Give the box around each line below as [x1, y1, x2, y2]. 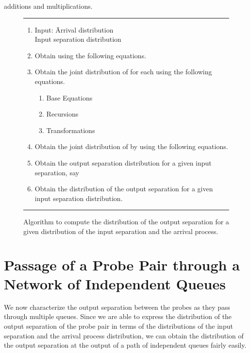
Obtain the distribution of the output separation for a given [34, 184, 213, 194]
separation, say [34, 167, 79, 177]
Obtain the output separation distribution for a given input [34, 157, 212, 168]
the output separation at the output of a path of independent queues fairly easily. [4, 340, 247, 350]
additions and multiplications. [4, 1, 93, 11]
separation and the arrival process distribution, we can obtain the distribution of [4, 330, 244, 340]
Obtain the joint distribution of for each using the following [34, 67, 212, 77]
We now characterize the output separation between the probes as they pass [4, 302, 231, 312]
